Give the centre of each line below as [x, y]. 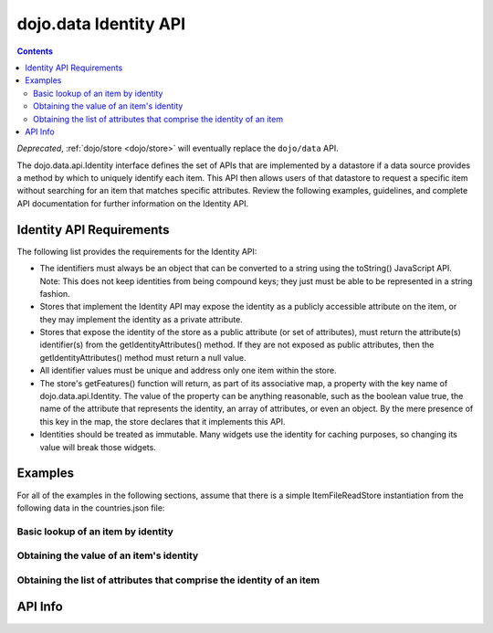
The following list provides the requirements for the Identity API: [137, 251]
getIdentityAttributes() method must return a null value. [143, 357]
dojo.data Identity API [101, 24]
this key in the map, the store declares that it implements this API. [163, 421]
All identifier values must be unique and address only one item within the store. [188, 371]
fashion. [55, 293]
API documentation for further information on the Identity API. [133, 203]
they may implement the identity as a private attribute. [142, 319]
